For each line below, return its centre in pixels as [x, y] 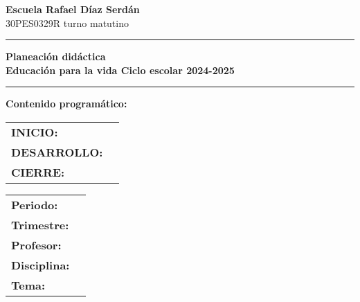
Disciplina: [40, 265]
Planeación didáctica [56, 56]
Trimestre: [40, 224]
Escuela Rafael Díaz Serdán [73, 9]
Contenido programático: [66, 104]
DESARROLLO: [57, 152]
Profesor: [36, 245]
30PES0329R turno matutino [67, 23]
